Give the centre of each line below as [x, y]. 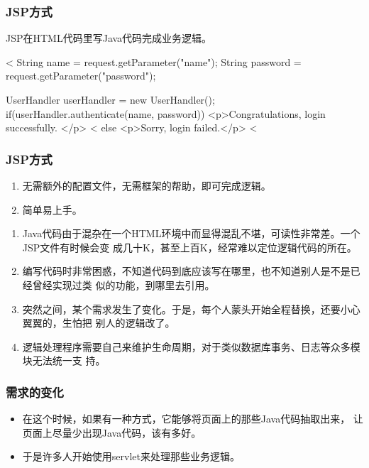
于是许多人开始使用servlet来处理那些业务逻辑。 [131, 456]
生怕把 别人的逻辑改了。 [119, 323]
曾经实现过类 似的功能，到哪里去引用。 [123, 284]
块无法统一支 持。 [64, 360]
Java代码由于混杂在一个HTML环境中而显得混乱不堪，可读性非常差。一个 [191, 233]
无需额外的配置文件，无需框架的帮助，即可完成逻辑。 [147, 185]
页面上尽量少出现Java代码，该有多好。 [112, 432]
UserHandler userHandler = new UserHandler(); [110, 99]
